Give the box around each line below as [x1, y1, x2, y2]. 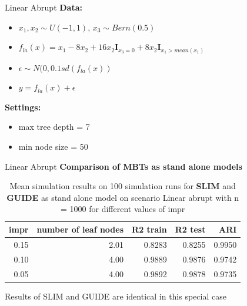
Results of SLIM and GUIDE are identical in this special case [5, 290, 226, 302]
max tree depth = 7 [18, 120, 90, 133]
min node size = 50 [18, 140, 88, 153]
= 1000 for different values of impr [60, 203, 185, 215]
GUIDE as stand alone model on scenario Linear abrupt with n [6, 191, 239, 203]
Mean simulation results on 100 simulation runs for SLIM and [9, 180, 236, 192]
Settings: [5, 100, 41, 113]
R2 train [132, 223, 167, 236]
